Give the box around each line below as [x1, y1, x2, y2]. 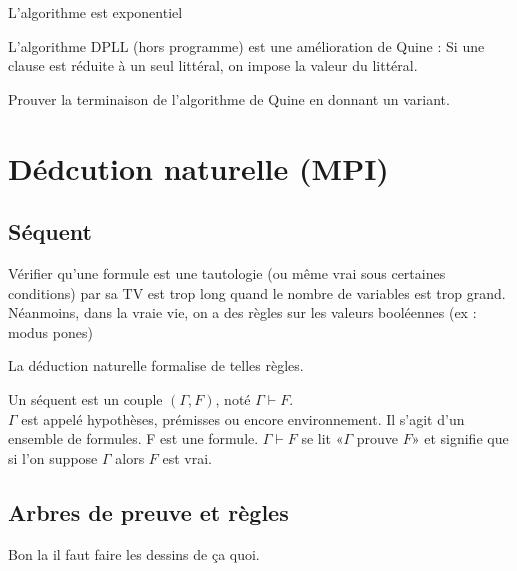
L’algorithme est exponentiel [8, 2, 183, 22]
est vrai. [162, 447, 213, 468]
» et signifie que [411, 428, 509, 449]
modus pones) [8, 321, 93, 342]
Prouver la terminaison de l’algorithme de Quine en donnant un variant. [8, 88, 450, 109]
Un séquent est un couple [8, 388, 163, 409]
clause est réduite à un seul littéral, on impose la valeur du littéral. [8, 55, 418, 76]
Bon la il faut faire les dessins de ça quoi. [8, 543, 260, 564]
